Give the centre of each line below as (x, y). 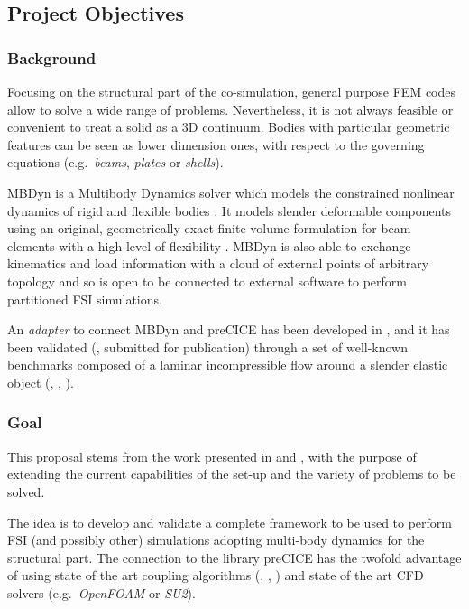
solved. (26, 491)
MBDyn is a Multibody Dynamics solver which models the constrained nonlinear (231, 192)
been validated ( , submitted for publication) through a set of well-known (208, 347)
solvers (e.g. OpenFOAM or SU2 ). (101, 592)
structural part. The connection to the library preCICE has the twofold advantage (234, 557)
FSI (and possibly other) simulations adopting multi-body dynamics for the (216, 540)
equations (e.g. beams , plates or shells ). (115, 162)
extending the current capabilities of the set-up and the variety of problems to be (232, 474)
